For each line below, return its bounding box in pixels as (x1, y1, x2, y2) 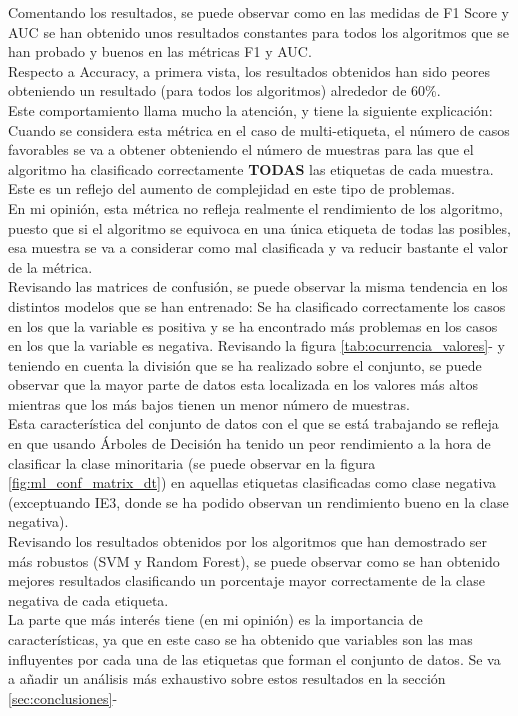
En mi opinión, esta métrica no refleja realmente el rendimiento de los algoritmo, (8, 197, 503, 218)
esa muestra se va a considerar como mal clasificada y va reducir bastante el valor (8, 237, 508, 258)
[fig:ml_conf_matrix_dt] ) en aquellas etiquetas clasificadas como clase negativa (8, 472, 497, 493)
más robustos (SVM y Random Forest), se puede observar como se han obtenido (8, 550, 500, 571)
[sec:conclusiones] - (8, 687, 118, 708)
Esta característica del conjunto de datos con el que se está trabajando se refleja (8, 413, 499, 434)
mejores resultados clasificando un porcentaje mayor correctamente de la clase (8, 570, 485, 591)
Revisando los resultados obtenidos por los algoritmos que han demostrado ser (8, 531, 488, 552)
